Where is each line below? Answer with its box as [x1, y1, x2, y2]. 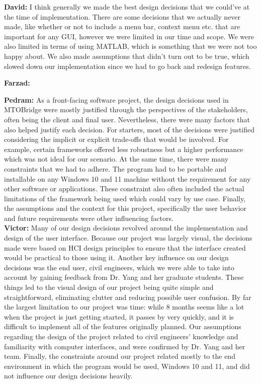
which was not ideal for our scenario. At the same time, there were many [4, 153, 229, 164]
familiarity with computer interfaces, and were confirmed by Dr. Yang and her [4, 341, 245, 351]
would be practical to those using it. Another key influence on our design [4, 252, 229, 263]
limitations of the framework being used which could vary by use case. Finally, [4, 193, 246, 203]
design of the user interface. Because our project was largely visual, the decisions [4, 233, 252, 243]
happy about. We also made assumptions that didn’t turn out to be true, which [4, 50, 249, 61]
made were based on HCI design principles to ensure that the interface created [4, 242, 246, 253]
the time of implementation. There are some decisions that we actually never [4, 11, 241, 22]
